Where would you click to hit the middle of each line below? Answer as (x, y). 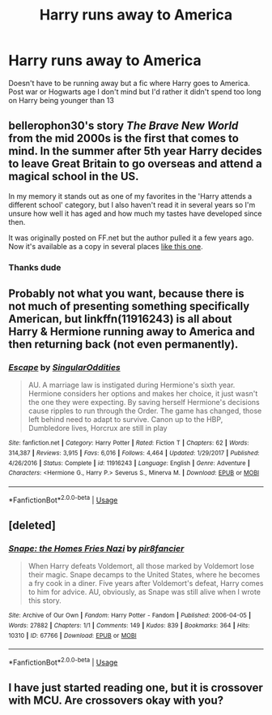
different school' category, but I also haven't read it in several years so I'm (132, 205)
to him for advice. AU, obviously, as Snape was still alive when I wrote (144, 592)
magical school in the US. (74, 177)
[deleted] (32, 525)
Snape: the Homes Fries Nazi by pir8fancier (96, 548)
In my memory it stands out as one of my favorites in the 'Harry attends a (130, 196)
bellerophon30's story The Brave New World (123, 126)
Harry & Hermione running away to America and (132, 332)
